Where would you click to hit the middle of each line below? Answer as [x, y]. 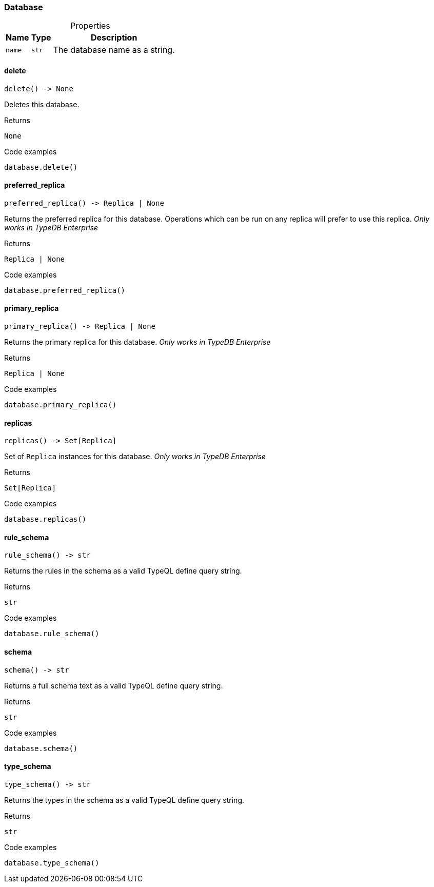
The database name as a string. [114, 50]
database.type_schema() [52, 863]
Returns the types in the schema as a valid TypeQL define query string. [124, 800]
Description [114, 38]
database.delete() [41, 167]
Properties [90, 26]
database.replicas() [45, 519]
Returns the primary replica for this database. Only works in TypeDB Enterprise [137, 342]
